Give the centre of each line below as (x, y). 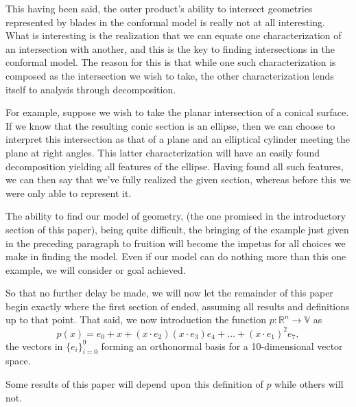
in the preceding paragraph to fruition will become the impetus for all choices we (176, 243)
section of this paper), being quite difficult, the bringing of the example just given (177, 229)
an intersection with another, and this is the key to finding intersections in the (170, 48)
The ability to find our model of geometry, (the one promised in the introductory (176, 216)
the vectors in (34, 346)
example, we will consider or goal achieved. (96, 269)
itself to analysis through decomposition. (91, 89)
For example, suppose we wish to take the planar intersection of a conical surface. (177, 112)
